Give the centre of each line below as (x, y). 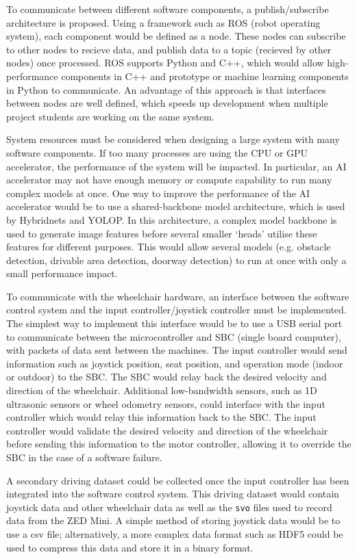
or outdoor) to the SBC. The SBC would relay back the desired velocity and (167, 377)
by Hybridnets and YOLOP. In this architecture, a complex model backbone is (172, 219)
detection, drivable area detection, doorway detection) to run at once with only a (176, 260)
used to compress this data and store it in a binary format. (130, 547)
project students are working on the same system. (110, 116)
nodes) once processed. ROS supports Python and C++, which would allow (165, 63)
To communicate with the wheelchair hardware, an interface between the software (178, 296)
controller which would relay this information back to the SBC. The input (161, 417)
